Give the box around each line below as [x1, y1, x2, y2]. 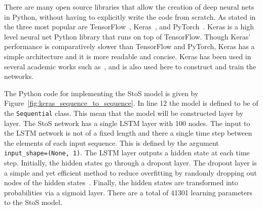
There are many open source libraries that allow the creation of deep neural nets [4, 2, 254, 12]
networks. [4, 71, 34, 81]
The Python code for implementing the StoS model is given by [4, 88, 199, 98]
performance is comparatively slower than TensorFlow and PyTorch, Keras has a [4, 41, 255, 52]
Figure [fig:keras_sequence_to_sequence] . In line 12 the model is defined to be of [4, 98, 258, 108]
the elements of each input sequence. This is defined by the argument [4, 137, 219, 148]
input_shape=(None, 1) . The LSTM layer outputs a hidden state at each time [4, 147, 250, 158]
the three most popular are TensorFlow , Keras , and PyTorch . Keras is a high [4, 21, 254, 32]
